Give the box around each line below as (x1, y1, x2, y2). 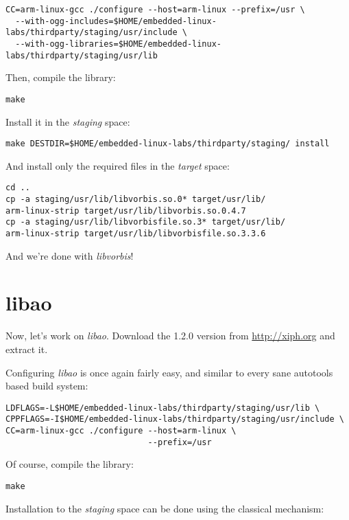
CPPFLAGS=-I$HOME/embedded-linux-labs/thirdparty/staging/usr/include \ (5, 414, 344, 425)
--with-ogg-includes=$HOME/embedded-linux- (15, 16, 217, 26)
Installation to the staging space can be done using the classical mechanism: (5, 501, 324, 515)
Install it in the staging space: (5, 114, 130, 128)
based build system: (5, 378, 88, 393)
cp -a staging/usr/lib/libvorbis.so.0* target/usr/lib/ (5, 194, 266, 205)
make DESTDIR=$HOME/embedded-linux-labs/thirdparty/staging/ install (5, 139, 330, 149)
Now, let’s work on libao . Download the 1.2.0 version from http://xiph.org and (5, 328, 335, 343)
